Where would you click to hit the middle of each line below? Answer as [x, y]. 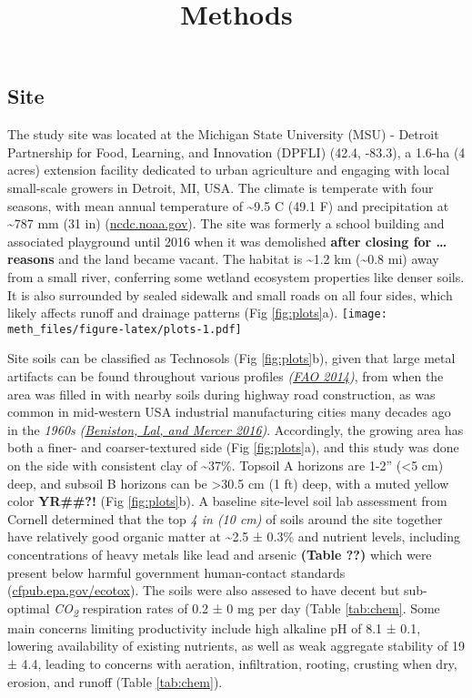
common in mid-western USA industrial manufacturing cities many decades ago [229, 412]
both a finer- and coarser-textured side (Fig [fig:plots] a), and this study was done [233, 447]
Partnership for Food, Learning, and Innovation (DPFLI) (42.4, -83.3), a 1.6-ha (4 [236, 152]
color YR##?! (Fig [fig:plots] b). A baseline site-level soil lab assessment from [227, 501]
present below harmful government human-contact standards [176, 572]
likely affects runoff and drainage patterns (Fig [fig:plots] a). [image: [197, 313]
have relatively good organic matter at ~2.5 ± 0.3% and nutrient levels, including [234, 536]
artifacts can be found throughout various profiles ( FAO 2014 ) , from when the [226, 376]
